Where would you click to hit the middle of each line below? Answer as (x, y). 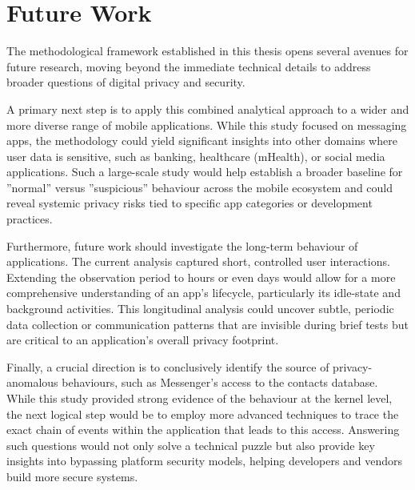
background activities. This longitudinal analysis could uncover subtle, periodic (200, 309)
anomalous (32, 382)
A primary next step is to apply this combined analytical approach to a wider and (208, 108)
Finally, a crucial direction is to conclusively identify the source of (168, 366)
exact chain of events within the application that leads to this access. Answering (203, 430)
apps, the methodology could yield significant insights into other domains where (202, 141)
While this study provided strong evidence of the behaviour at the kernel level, (200, 398)
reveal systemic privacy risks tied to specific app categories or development (190, 203)
